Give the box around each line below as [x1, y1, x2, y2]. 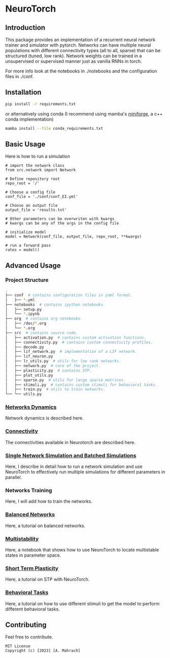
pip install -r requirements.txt [5, 101, 76, 106]
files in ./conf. [5, 74, 34, 79]
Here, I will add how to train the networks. [5, 498, 93, 504]
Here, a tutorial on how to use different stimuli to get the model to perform [5, 600, 160, 606]
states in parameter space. [5, 552, 61, 558]
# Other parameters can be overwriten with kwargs [5, 216, 115, 222]
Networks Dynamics [5, 404, 57, 411]
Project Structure [5, 276, 49, 283]
